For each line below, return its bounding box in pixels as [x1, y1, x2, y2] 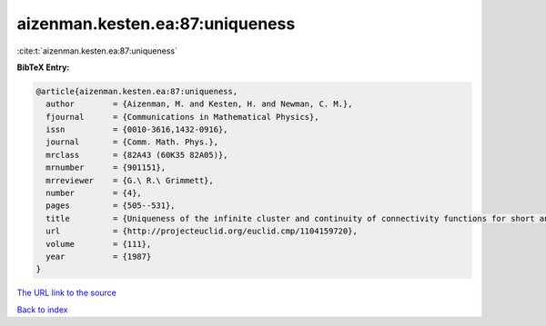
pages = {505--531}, [45, 201, 177, 211]
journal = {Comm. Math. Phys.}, [45, 137, 218, 147]
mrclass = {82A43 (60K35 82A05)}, [45, 150, 228, 160]
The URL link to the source [16, 287, 117, 299]
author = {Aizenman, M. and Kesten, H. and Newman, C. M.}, [45, 99, 353, 109]
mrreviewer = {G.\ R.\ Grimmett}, [45, 175, 214, 185]
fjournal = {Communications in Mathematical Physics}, [45, 112, 319, 122]
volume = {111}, [45, 239, 152, 249]
